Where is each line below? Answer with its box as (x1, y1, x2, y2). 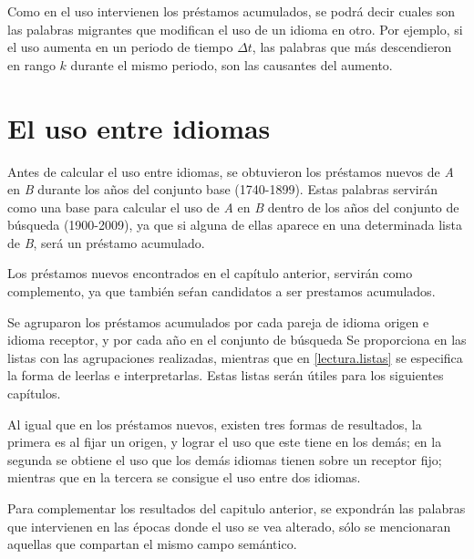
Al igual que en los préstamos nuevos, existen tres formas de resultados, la (7, 414, 422, 433)
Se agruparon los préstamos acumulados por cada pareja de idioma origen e (7, 312, 429, 331)
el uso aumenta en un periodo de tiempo (7, 37, 233, 57)
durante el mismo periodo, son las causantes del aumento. (70, 55, 393, 74)
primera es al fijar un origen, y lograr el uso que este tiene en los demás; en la (7, 432, 442, 451)
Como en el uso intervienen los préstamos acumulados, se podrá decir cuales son (7, 2, 456, 20)
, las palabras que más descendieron (252, 37, 452, 57)
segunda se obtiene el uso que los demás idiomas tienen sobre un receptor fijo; (7, 450, 442, 469)
